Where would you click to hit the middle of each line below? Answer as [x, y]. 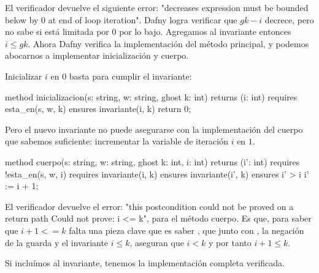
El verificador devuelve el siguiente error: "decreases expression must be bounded [157, 7]
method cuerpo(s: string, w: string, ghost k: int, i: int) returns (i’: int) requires [152, 161]
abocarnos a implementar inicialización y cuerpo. [97, 55]
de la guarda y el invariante [57, 242]
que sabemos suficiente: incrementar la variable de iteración [117, 141]
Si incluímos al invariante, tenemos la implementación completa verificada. [145, 263]
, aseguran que [157, 242]
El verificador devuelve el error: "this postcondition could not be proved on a [149, 206]
